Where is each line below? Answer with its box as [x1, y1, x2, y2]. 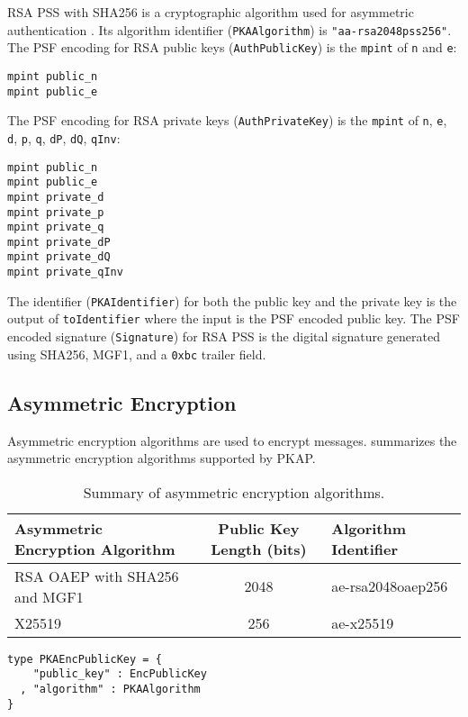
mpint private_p [7, 205, 104, 219]
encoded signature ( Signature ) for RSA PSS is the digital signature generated [7, 327, 440, 346]
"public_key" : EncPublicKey [32, 667, 207, 681]
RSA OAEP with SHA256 [14, 565, 179, 586]
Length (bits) [211, 538, 307, 559]
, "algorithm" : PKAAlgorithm [20, 683, 201, 696]
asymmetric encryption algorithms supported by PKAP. [7, 449, 316, 467]
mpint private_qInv [7, 266, 123, 279]
